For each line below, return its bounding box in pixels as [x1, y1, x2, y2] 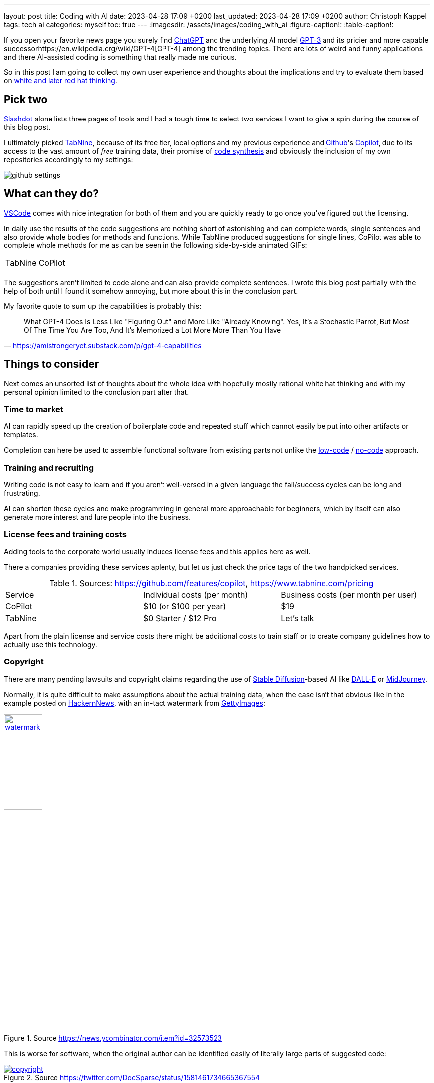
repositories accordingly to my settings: [4, 155, 133, 164]
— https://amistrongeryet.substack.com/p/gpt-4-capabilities [4, 341, 202, 350]
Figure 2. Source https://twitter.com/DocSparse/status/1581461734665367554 [4, 1073, 260, 1082]
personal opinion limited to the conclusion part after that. [4, 387, 189, 396]
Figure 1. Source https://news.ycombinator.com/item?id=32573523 [4, 1034, 222, 1043]
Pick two [4, 93, 48, 106]
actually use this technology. [4, 640, 97, 649]
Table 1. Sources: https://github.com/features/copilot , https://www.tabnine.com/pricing [49, 578, 374, 588]
